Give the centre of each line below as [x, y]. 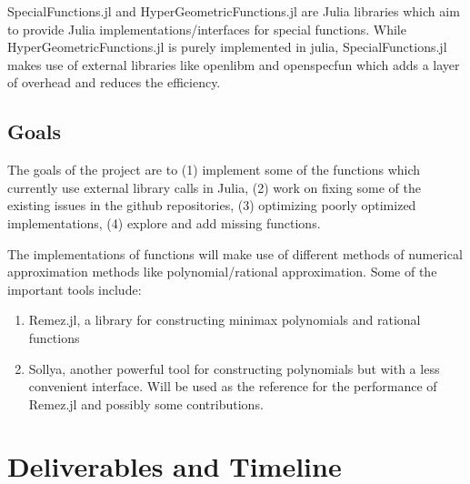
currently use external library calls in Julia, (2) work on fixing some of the [214, 187]
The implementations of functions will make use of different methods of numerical [235, 253]
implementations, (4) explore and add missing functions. [164, 222]
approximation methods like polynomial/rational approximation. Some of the [222, 272]
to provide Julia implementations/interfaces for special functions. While [207, 29]
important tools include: [75, 289]
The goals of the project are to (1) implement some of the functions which [214, 170]
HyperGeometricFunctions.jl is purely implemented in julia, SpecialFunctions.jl [227, 47]
